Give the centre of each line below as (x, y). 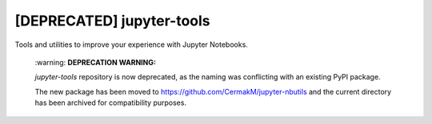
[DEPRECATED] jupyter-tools (113, 21)
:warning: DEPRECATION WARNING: (95, 62)
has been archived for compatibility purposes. (111, 103)
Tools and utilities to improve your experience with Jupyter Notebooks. (131, 45)
